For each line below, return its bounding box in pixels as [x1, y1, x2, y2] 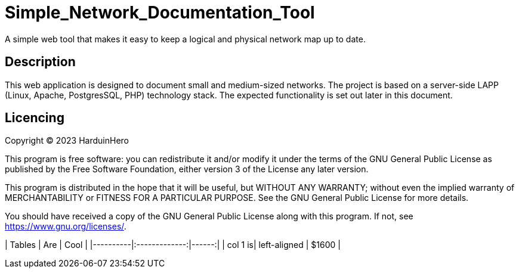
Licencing [5, 110, 64, 126]
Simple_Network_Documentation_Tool [5, 2, 315, 23]
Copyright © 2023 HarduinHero [5, 135, 129, 146]
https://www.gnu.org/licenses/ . [5, 221, 126, 232]
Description [5, 54, 76, 70]
